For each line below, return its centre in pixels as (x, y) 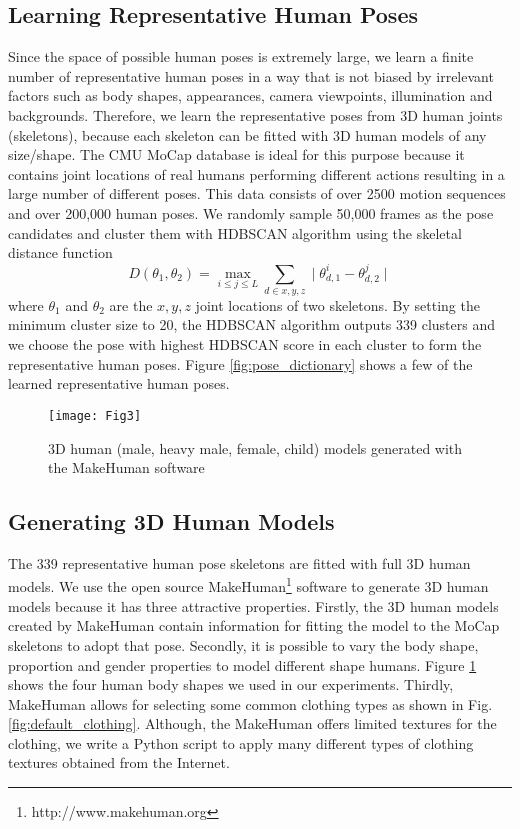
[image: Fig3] (95, 415)
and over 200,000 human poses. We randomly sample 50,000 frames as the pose (251, 212)
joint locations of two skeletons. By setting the (337, 304)
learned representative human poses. (119, 383)
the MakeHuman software (126, 467)
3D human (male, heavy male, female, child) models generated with (255, 447)
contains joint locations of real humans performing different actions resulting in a (256, 173)
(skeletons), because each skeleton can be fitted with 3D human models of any (247, 134)
